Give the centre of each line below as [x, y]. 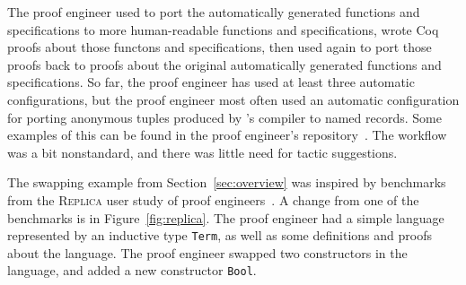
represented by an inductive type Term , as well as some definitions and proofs [220, 235]
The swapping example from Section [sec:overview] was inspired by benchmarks [227, 182]
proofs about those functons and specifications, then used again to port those [220, 47]
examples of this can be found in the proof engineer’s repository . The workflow [227, 135]
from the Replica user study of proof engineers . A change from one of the [213, 199]
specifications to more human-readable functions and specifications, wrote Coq [223, 29]
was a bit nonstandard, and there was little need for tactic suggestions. [202, 152]
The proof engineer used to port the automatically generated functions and [214, 12]
